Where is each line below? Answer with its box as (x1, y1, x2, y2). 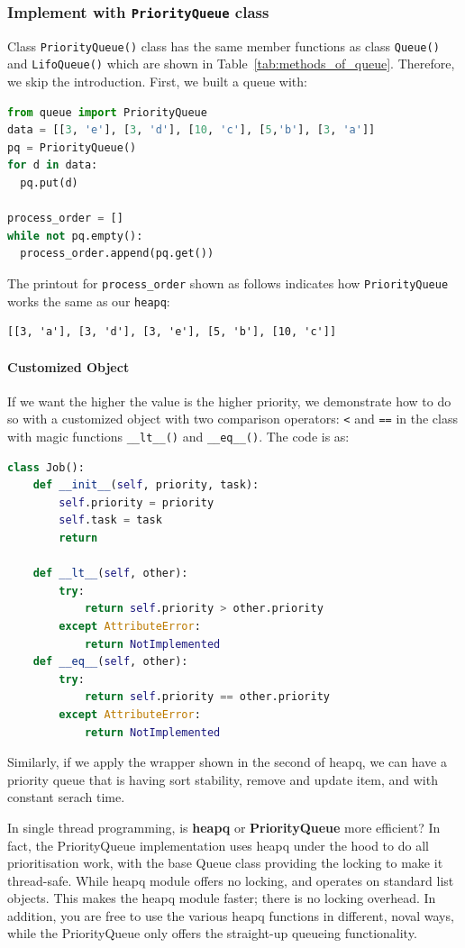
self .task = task (59, 514, 162, 527)
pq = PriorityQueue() (7, 141, 137, 154)
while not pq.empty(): (7, 229, 143, 242)
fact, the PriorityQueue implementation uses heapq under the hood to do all (7, 835, 429, 854)
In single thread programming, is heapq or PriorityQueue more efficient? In (7, 817, 441, 836)
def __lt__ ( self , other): (32, 567, 188, 580)
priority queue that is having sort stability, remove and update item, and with (7, 770, 438, 788)
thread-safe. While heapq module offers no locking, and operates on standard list (7, 871, 454, 889)
